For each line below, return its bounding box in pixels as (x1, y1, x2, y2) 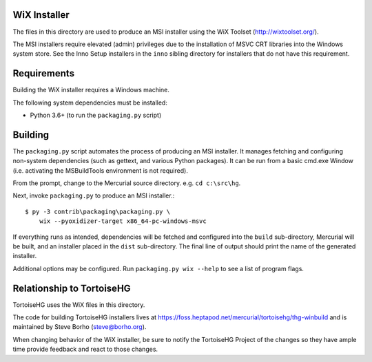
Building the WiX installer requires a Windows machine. (12, 86, 170, 94)
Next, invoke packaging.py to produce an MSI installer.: (12, 191, 175, 200)
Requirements (12, 67, 75, 79)
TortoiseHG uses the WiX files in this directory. (12, 300, 145, 309)
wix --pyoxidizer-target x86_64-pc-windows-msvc (39, 217, 207, 225)
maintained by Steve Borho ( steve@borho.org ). (12, 323, 147, 331)
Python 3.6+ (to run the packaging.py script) (30, 111, 162, 119)
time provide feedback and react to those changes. (12, 345, 158, 354)
